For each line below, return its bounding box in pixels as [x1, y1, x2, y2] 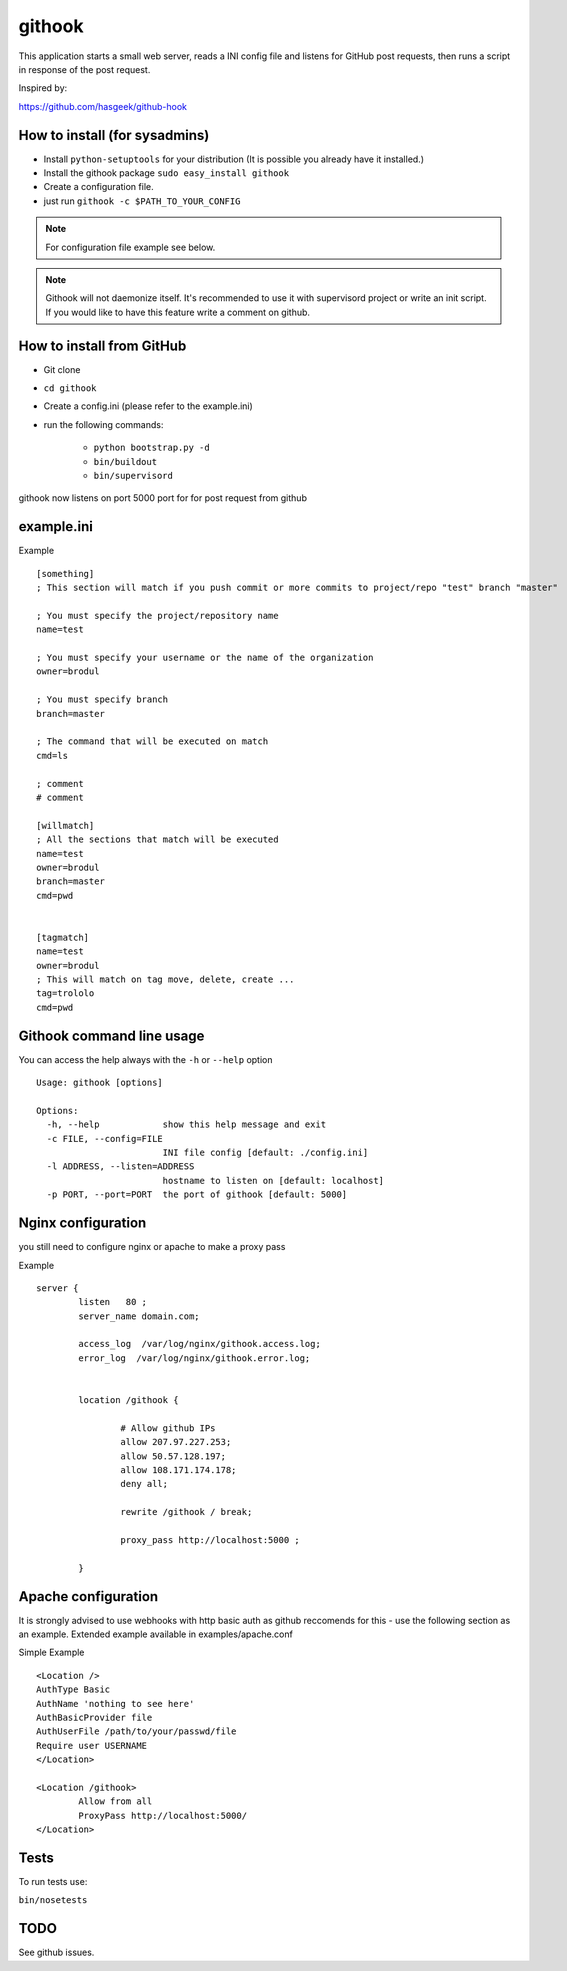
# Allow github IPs [120, 1422, 216, 1434]
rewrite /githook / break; [120, 1506, 253, 1518]
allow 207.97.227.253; [120, 1436, 232, 1448]
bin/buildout [93, 456, 158, 467]
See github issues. [18, 1946, 95, 1959]
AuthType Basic [36, 1684, 111, 1695]
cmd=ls [36, 750, 69, 761]
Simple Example [18, 1646, 85, 1659]
